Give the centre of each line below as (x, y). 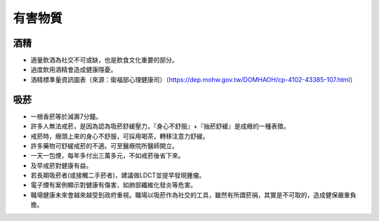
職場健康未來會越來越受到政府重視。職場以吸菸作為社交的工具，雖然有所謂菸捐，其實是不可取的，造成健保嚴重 (190, 195)
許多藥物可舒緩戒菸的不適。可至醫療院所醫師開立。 (104, 146)
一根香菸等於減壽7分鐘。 (66, 116)
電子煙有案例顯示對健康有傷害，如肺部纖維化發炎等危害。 (113, 185)
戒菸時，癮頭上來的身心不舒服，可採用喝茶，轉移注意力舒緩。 (120, 136)
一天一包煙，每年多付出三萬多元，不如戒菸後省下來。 (107, 156)
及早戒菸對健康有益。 (61, 166)
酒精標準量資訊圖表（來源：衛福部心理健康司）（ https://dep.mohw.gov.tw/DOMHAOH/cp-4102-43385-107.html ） (193, 79)
